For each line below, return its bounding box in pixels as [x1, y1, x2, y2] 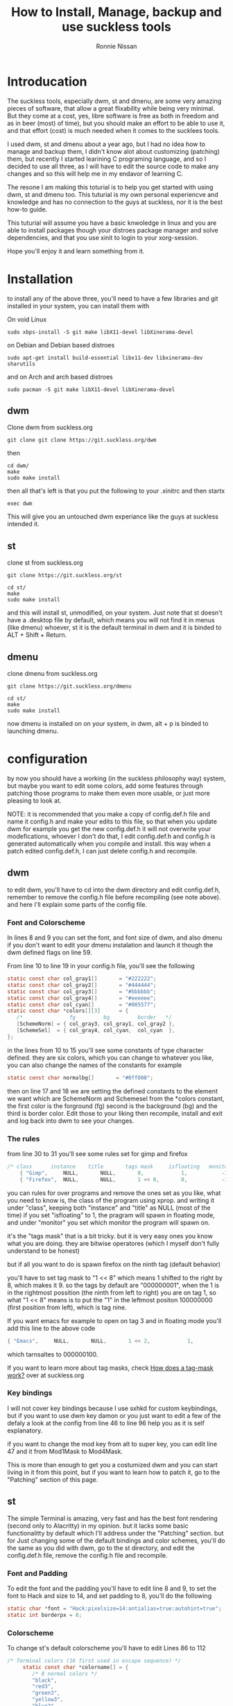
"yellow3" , [32, 1696, 64, 1703]
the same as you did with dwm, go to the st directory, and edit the [7, 1543, 195, 1552]
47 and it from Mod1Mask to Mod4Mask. [7, 1447, 123, 1455]
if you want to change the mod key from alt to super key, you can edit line [7, 1439, 217, 1448]
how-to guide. [7, 205, 48, 213]
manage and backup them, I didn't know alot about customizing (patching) [7, 147, 221, 155]
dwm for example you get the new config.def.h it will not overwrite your [7, 825, 212, 832]
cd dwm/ [7, 462, 30, 470]
